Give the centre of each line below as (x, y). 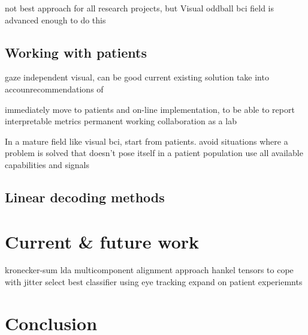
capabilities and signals (47, 164)
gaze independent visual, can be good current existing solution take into (137, 77)
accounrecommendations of (54, 89)
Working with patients (76, 52)
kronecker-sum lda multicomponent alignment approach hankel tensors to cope (149, 270)
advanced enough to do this (55, 20)
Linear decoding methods (85, 197)
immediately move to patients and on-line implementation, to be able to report (150, 109)
